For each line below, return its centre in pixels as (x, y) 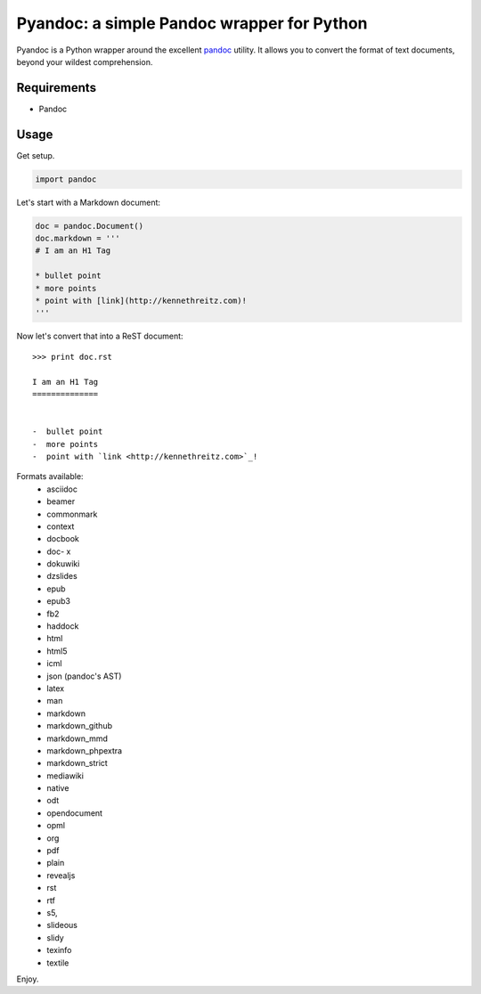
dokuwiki (63, 564)
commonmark (72, 514)
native (58, 788)
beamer (61, 501)
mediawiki (65, 776)
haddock (63, 626)
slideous (62, 925)
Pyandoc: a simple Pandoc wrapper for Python (192, 23)
